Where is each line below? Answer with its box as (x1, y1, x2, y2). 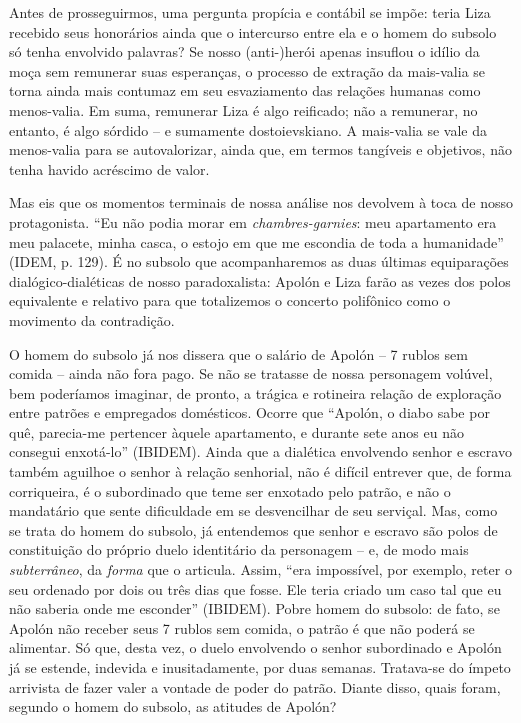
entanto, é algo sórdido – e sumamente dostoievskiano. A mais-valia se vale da (9, 119, 487, 140)
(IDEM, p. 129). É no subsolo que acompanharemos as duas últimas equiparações (9, 251, 509, 272)
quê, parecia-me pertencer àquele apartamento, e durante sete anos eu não (9, 421, 464, 442)
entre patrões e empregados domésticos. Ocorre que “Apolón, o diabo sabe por (9, 402, 490, 423)
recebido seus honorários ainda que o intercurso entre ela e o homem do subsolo (9, 21, 497, 42)
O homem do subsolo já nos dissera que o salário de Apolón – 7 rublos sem (9, 343, 468, 364)
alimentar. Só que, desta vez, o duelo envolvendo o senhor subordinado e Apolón (9, 637, 502, 658)
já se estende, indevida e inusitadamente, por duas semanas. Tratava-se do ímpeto (9, 657, 511, 677)
